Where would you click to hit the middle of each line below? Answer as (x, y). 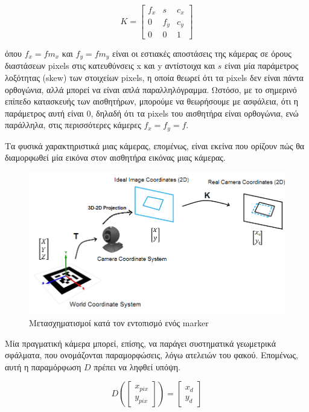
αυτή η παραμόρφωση (43, 366)
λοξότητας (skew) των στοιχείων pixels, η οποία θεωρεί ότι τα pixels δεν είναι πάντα (154, 78)
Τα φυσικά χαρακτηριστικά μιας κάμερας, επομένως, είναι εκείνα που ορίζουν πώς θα (155, 145)
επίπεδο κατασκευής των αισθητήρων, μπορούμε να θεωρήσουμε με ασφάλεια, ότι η (152, 101)
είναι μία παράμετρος (262, 66)
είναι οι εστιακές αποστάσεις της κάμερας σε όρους (202, 53)
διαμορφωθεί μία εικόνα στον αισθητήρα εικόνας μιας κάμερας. (115, 157)
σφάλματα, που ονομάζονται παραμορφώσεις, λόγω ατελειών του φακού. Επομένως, (151, 355)
